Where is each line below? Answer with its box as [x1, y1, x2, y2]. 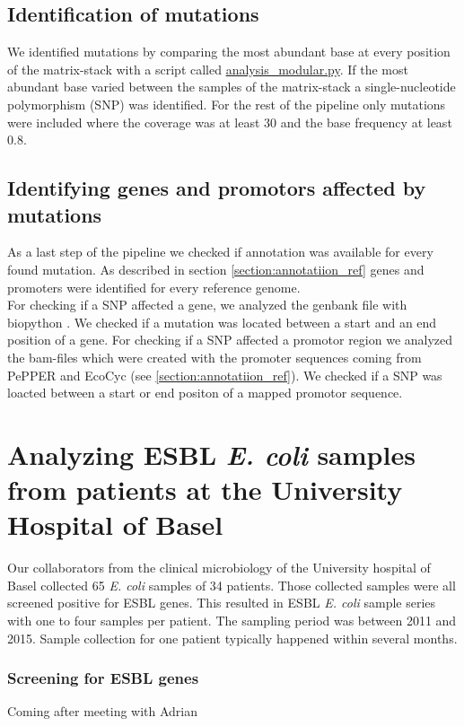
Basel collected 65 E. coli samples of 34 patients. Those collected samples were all [7, 575, 456, 594]
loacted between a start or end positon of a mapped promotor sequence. [7, 383, 403, 402]
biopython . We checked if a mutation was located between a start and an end [7, 312, 437, 331]
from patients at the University [7, 471, 403, 508]
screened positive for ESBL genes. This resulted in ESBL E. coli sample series [7, 593, 436, 612]
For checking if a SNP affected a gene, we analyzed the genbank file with [7, 295, 407, 314]
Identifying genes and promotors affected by [7, 174, 426, 202]
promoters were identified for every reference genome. [7, 277, 301, 296]
